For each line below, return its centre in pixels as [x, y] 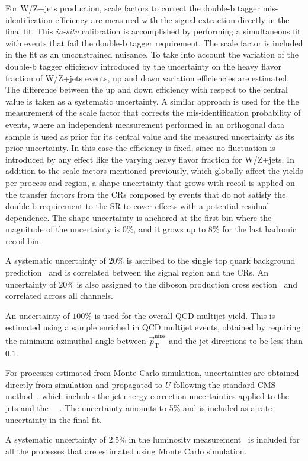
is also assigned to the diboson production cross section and [187, 284]
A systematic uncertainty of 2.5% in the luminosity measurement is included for [153, 439]
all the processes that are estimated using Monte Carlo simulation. [126, 451]
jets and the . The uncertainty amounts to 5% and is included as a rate [139, 407]
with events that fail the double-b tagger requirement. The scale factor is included [154, 42]
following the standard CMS [224, 384]
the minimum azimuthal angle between [76, 340]
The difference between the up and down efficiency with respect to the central [147, 89]
